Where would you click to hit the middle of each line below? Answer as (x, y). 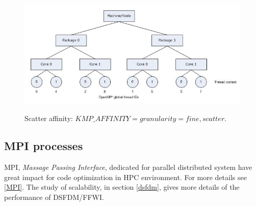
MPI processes (44, 146)
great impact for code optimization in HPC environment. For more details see (125, 177)
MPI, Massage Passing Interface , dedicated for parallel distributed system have (128, 167)
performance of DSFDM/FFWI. (54, 197)
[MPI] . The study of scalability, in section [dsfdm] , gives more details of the (122, 187)
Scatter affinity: (49, 118)
